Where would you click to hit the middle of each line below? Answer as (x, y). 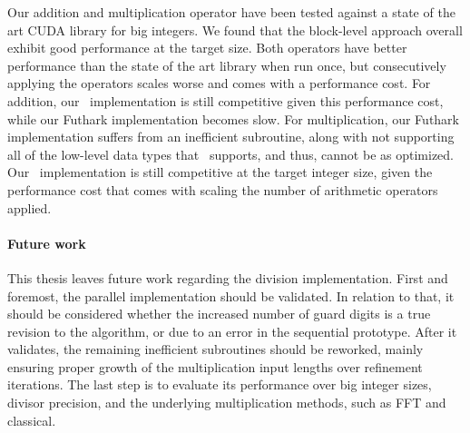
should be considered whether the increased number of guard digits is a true (219, 314)
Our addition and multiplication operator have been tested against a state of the (231, 12)
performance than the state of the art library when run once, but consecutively (227, 65)
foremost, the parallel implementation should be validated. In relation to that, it (231, 295)
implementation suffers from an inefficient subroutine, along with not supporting (231, 137)
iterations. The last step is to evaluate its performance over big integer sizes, (220, 384)
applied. (29, 207)
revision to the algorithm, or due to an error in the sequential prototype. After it (232, 331)
